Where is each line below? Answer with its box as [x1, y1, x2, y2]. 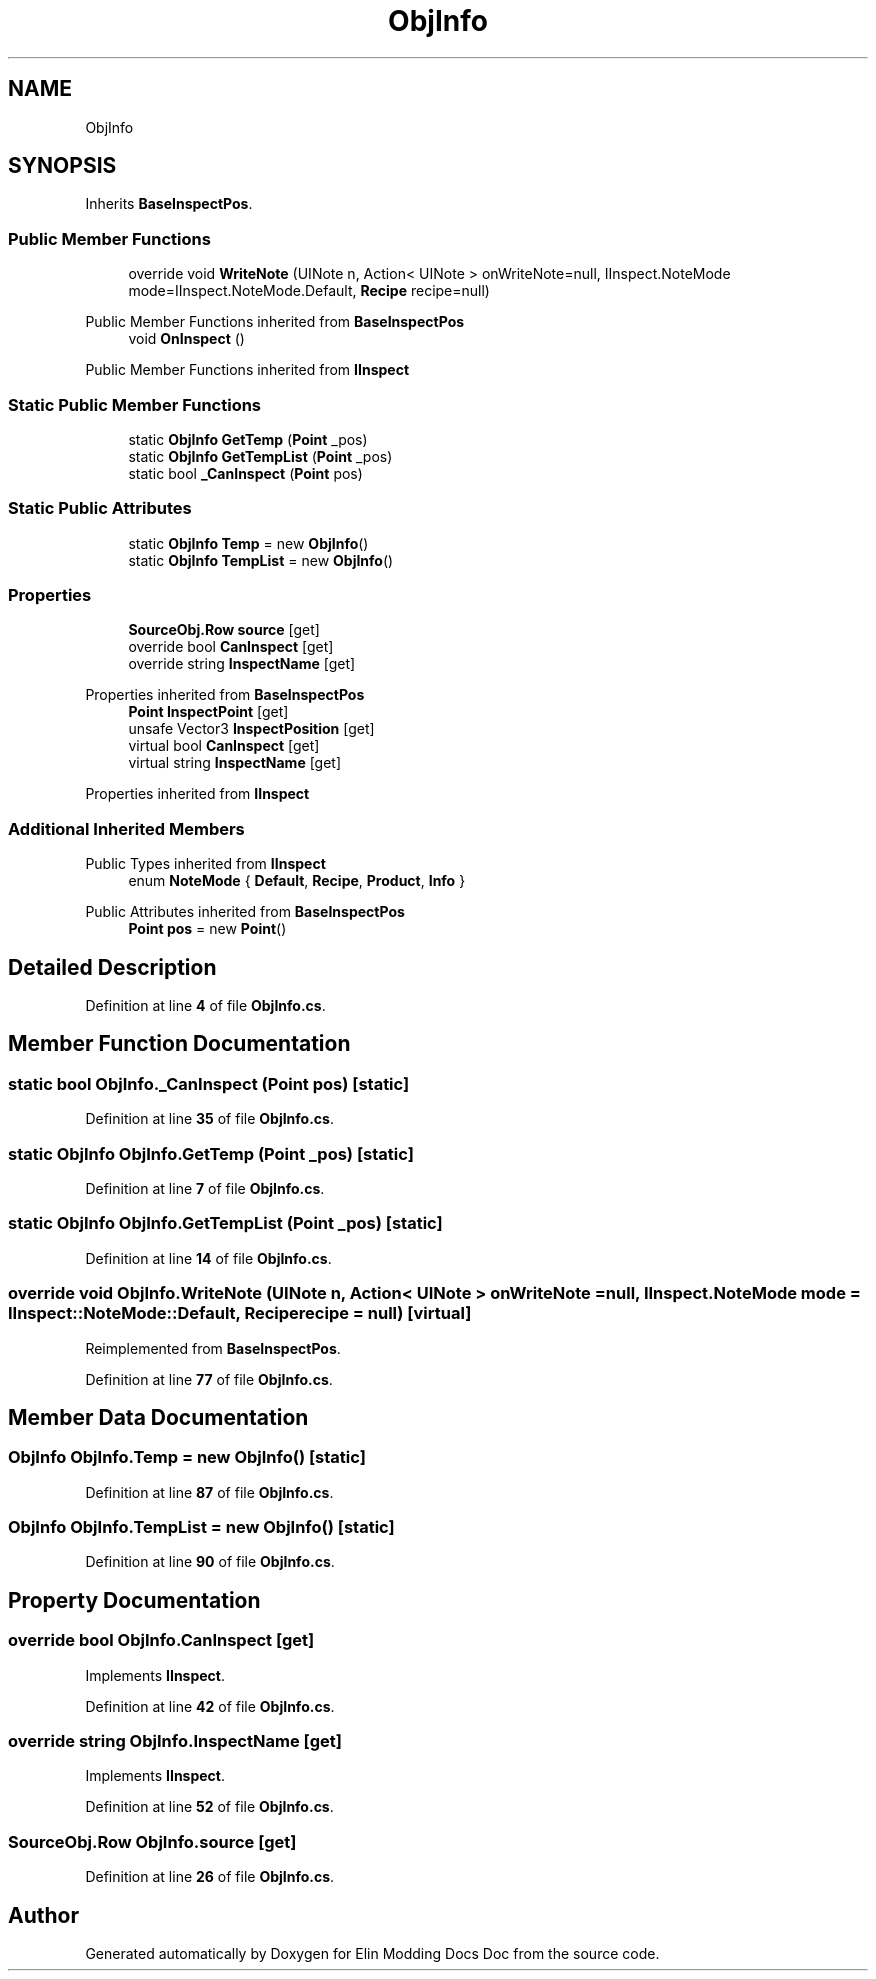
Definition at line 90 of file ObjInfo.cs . [85, 1553, 335, 1571]
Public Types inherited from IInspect [85, 855, 326, 873]
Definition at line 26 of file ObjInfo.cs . [85, 1868, 335, 1886]
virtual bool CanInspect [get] [128, 737, 320, 755]
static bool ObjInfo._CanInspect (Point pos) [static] [8, 1073, 410, 1094]
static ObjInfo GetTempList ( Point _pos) [128, 447, 393, 465]
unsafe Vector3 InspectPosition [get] [128, 720, 375, 738]
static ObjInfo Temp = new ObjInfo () [128, 534, 369, 552]
